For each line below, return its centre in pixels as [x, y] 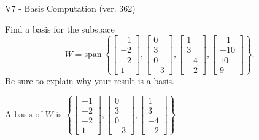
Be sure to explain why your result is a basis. [90, 80]
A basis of [24, 114]
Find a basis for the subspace [60, 29]
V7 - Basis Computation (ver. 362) [70, 8]
